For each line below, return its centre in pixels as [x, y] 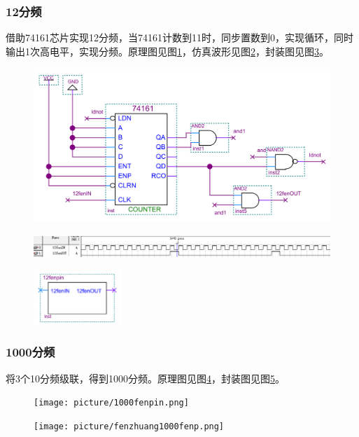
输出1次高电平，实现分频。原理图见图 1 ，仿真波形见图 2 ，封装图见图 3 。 [167, 51]
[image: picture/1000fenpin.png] [111, 403]
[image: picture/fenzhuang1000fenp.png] [129, 426]
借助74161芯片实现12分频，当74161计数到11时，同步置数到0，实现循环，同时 [179, 37]
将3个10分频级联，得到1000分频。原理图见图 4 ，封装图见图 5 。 [145, 378]
